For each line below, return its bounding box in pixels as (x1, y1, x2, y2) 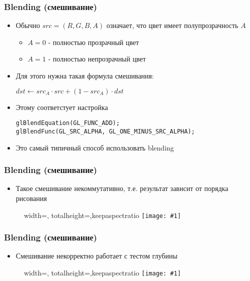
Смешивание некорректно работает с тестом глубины (15, 250, 177, 261)
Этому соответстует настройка (15, 101, 108, 112)
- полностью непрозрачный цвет (48, 53, 146, 64)
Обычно (15, 20, 40, 30)
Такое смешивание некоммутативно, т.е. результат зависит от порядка (15, 183, 228, 193)
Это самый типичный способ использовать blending (15, 142, 174, 152)
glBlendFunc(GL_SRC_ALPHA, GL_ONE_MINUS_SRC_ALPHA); (15, 127, 195, 135)
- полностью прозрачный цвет (48, 36, 139, 47)
